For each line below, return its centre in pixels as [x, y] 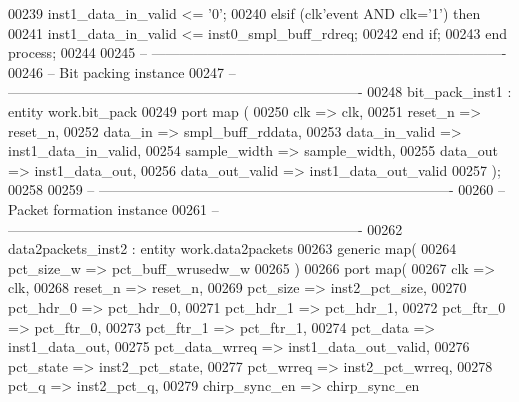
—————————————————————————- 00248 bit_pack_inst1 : [260, 91]
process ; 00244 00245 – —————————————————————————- [257, 52]
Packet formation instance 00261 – [113, 208]
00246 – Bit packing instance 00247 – [122, 71]
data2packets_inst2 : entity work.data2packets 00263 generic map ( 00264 [232, 248]
